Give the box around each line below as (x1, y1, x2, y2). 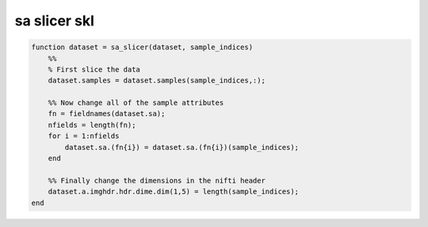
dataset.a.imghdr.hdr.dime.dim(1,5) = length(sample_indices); (48, 187, 300, 196)
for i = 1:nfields (48, 132, 120, 140)
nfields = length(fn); (48, 120, 136, 129)
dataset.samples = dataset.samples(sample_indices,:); (48, 76, 266, 85)
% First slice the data (48, 64, 140, 74)
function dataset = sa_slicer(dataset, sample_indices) (31, 43, 254, 52)
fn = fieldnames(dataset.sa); (48, 110, 166, 118)
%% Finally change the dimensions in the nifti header (48, 175, 266, 185)
